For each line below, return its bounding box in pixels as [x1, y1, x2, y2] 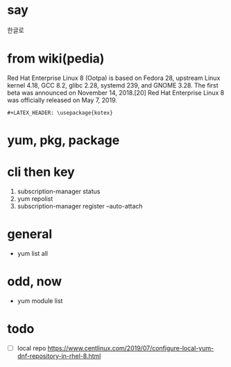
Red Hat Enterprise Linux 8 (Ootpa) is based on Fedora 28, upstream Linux [7, 74, 221, 82]
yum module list [17, 296, 63, 304]
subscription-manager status [17, 187, 101, 195]
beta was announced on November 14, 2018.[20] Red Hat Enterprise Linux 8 [7, 88, 225, 97]
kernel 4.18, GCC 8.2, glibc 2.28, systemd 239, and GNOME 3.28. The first [7, 81, 219, 89]
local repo [17, 343, 46, 352]
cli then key [7, 164, 75, 180]
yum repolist [17, 195, 53, 203]
